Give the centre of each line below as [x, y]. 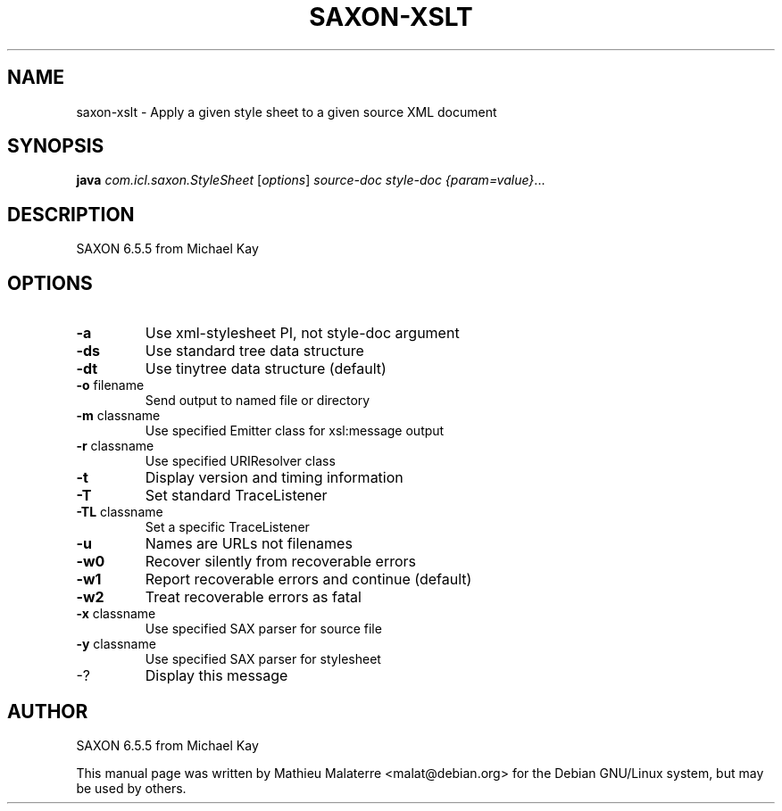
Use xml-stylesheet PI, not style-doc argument [302, 333]
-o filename [110, 385]
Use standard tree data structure [254, 351]
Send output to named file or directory [258, 401]
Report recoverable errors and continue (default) [308, 579]
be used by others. [131, 788]
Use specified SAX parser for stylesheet [263, 659]
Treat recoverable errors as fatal [253, 597]
